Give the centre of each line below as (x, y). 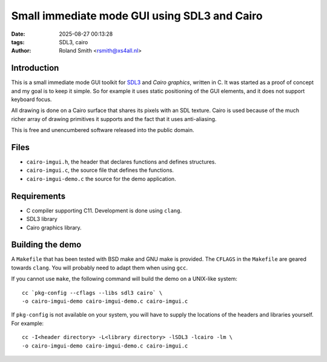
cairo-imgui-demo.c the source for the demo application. (101, 179)
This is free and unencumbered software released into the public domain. (103, 130)
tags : (18, 42)
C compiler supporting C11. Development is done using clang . (104, 210)
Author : (21, 51)
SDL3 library (42, 219)
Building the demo (46, 245)
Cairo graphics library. (54, 228)
